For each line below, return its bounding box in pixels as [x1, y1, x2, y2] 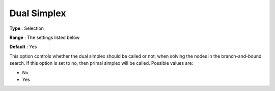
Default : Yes [9, 43, 37, 50]
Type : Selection [9, 25, 44, 31]
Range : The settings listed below [9, 34, 80, 40]
